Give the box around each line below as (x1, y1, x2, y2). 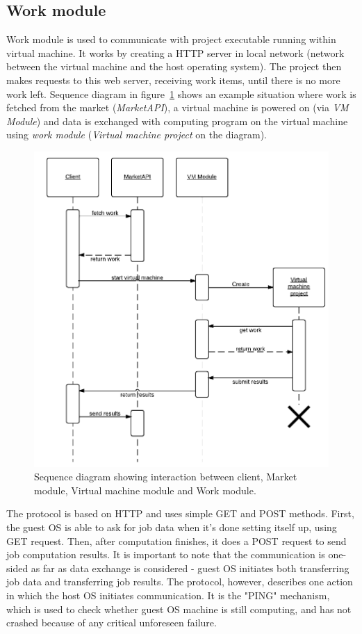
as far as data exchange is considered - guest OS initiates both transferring (31, 560, 349, 575)
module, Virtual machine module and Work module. (34, 482, 256, 497)
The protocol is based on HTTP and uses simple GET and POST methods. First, (6, 506, 354, 521)
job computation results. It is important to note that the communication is (6, 547, 325, 562)
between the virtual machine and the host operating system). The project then (6, 59, 342, 74)
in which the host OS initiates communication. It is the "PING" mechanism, (6, 588, 330, 603)
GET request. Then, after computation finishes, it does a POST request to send (6, 533, 347, 548)
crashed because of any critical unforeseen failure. (6, 615, 217, 630)
